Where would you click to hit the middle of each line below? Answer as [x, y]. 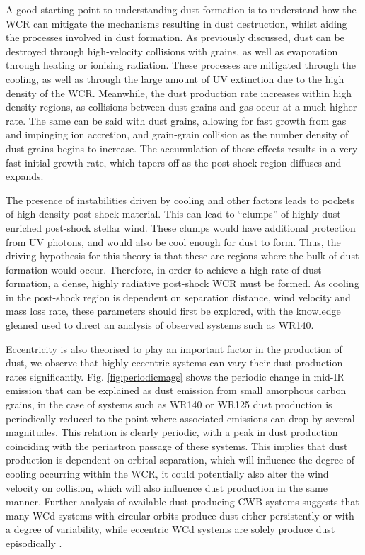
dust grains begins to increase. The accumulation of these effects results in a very [182, 148]
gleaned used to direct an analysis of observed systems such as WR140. [160, 325]
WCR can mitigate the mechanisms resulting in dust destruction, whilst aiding [176, 23]
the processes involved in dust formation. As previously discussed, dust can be [175, 37]
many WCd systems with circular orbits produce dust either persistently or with [180, 515]
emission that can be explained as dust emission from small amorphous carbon [176, 390]
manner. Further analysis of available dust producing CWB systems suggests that [182, 501]
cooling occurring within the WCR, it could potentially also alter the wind [167, 473]
